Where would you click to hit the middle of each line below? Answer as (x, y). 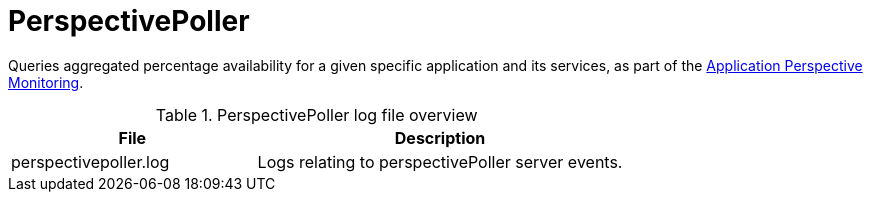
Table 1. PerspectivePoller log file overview (316, 114)
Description (440, 137)
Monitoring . (46, 82)
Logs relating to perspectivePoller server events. (440, 161)
